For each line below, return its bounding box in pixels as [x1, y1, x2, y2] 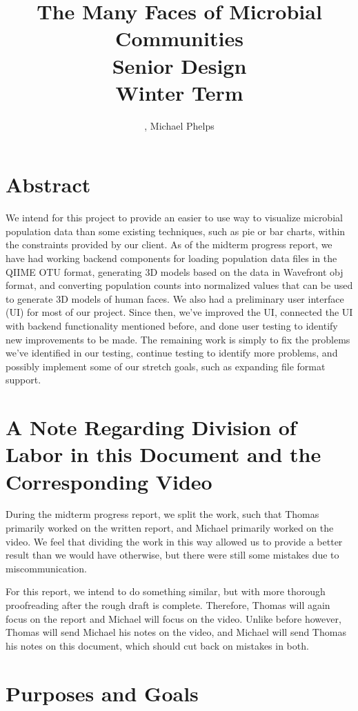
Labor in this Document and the [6, 440, 321, 468]
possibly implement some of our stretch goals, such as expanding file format [6, 359, 326, 373]
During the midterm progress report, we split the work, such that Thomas [6, 507, 319, 521]
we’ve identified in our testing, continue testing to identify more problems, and [6, 346, 338, 360]
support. [6, 372, 41, 387]
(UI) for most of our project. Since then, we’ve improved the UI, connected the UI [6, 305, 353, 319]
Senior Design [112, 51, 247, 79]
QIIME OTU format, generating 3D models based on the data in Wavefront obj [6, 264, 344, 279]
